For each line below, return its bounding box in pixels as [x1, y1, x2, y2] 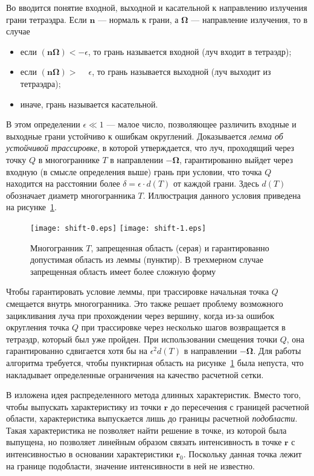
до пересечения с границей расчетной [170, 400, 309, 413]
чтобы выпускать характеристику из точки [6, 400, 161, 413]
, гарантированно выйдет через [179, 153, 293, 166]
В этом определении [6, 118, 80, 130]
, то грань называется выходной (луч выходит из [92, 65, 271, 78]
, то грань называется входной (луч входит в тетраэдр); [88, 45, 292, 57]
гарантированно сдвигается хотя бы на [6, 344, 147, 357]
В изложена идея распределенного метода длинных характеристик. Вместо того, [6, 388, 301, 401]
